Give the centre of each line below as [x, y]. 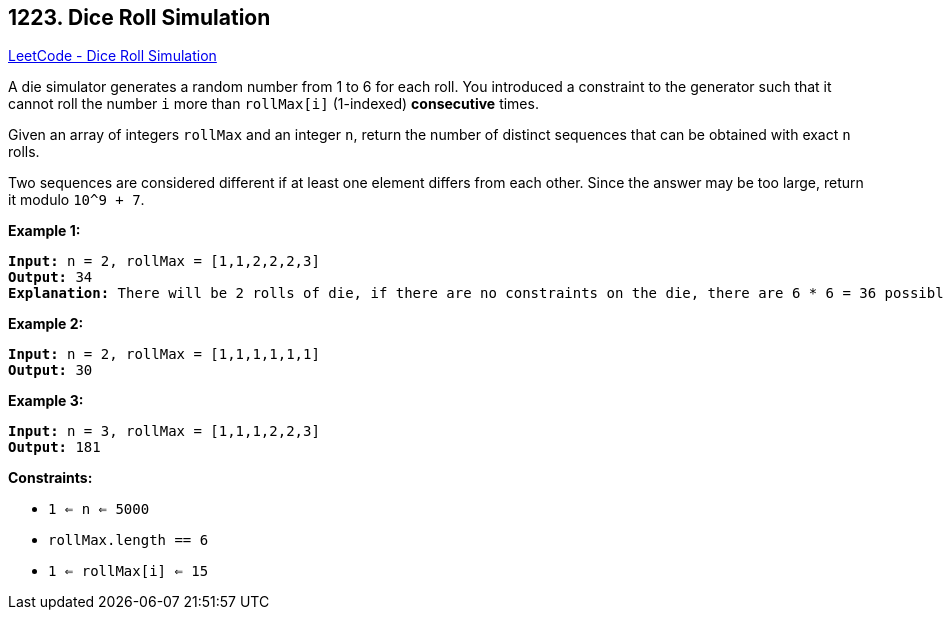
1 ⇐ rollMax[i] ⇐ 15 [128, 571]
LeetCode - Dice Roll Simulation [112, 56]
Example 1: [44, 231]
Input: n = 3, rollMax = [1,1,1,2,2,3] [164, 431]
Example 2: [46, 324]
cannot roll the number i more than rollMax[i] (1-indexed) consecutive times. [273, 104]
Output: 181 [54, 447]
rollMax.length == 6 [128, 540]
